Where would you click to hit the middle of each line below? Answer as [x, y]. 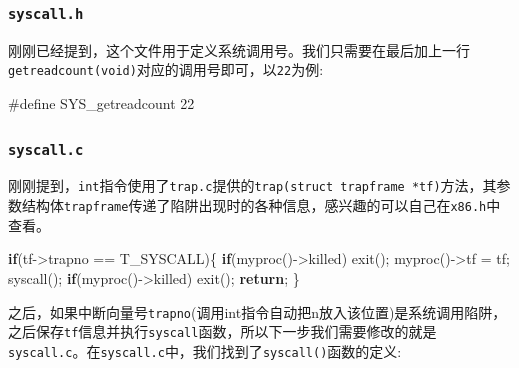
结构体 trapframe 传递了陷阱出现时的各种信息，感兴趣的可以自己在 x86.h [254, 205]
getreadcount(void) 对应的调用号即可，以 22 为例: [166, 69]
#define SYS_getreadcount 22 [101, 103]
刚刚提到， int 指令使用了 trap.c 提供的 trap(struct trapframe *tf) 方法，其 [252, 185]
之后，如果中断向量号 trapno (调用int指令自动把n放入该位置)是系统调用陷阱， [257, 311]
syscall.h [46, 13]
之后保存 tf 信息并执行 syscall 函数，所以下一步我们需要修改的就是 [222, 331]
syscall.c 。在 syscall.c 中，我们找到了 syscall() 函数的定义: [205, 350]
